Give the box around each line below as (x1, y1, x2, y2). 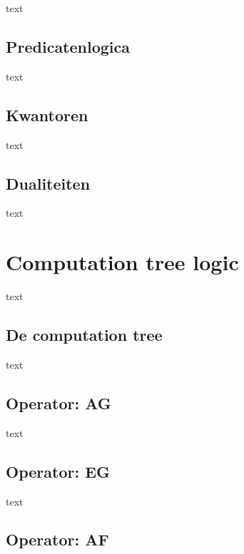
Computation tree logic (6, 247, 239, 277)
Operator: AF (6, 528, 109, 550)
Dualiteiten (6, 172, 91, 194)
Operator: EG (6, 460, 111, 482)
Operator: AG (6, 391, 111, 414)
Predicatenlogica (6, 35, 131, 57)
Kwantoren (6, 103, 88, 125)
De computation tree (6, 324, 163, 346)
